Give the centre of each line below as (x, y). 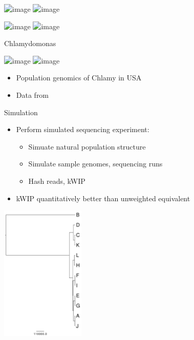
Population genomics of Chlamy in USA (79, 78)
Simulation (21, 112)
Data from (33, 94)
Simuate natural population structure (87, 146)
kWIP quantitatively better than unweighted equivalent (103, 198)
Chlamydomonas (30, 43)
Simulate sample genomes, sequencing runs (95, 164)
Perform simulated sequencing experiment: (83, 129)
